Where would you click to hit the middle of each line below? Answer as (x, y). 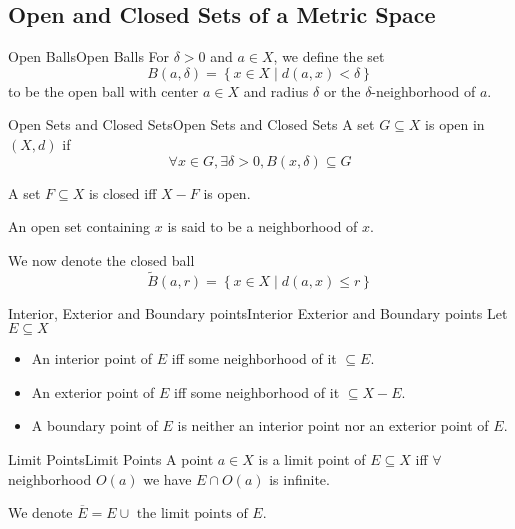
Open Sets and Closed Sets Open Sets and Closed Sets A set (191, 124)
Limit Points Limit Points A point (111, 458)
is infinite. (299, 478)
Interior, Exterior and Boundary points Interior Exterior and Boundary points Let (258, 312)
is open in (455, 124)
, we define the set (329, 56)
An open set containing (79, 226)
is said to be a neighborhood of (262, 226)
